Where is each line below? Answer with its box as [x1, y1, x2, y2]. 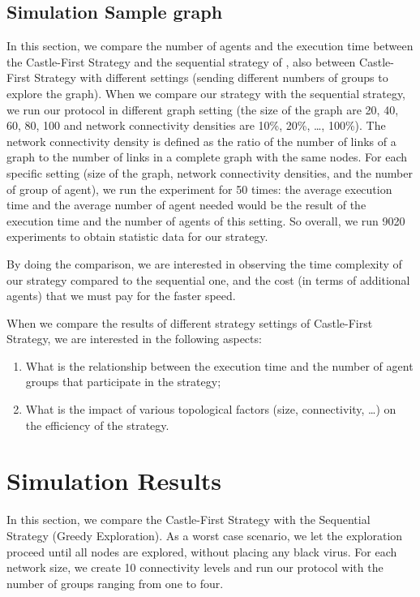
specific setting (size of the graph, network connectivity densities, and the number [6, 164, 413, 181]
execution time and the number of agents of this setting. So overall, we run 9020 [6, 212, 405, 229]
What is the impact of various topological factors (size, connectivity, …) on [25, 401, 396, 418]
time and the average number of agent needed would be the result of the [6, 196, 366, 213]
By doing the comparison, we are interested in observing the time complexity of [6, 255, 402, 272]
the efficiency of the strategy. [25, 416, 169, 433]
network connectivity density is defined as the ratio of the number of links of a [6, 132, 396, 149]
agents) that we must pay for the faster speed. [6, 287, 236, 304]
